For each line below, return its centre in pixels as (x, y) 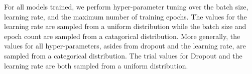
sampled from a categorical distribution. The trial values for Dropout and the (123, 55)
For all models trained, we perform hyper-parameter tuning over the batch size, (126, 6)
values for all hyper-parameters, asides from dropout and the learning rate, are (125, 46)
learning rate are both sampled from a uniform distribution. (96, 65)
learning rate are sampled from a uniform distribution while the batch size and (125, 26)
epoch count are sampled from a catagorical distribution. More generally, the (122, 36)
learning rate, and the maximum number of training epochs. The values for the (125, 16)
